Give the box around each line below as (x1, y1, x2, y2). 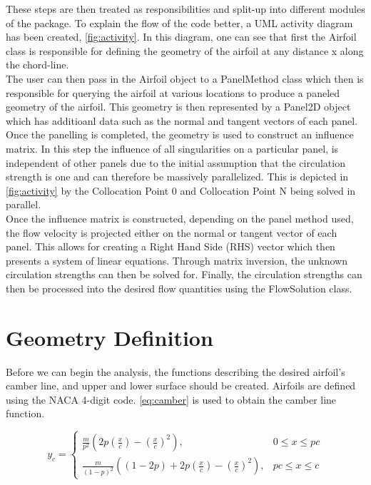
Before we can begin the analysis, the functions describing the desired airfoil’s (6, 364, 345, 379)
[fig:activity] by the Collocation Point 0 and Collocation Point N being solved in (6, 183, 356, 198)
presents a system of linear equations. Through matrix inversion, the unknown (6, 252, 348, 267)
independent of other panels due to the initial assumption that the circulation (6, 155, 345, 170)
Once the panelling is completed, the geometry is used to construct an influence (6, 127, 354, 142)
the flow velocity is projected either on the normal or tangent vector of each (6, 225, 337, 240)
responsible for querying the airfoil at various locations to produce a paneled (6, 85, 340, 100)
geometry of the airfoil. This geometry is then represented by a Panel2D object (6, 99, 351, 114)
